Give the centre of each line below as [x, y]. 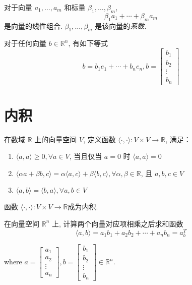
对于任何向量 [25, 43]
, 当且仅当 [86, 156]
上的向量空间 [56, 139]
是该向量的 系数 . [121, 25]
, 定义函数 [100, 139]
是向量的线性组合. [33, 25]
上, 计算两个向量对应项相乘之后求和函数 [117, 223]
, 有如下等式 [88, 43]
